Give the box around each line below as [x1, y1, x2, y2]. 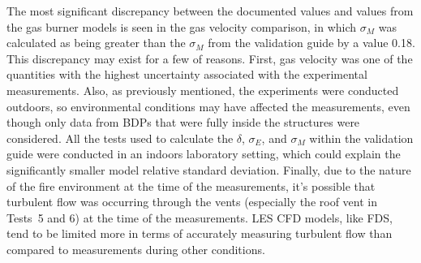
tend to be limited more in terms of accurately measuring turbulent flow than [6, 225, 393, 242]
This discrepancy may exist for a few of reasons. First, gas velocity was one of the [6, 50, 413, 67]
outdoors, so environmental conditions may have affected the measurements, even [6, 97, 410, 114]
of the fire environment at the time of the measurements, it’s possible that [6, 177, 376, 194]
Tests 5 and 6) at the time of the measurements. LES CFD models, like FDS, [6, 209, 393, 226]
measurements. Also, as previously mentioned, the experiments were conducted [6, 81, 399, 98]
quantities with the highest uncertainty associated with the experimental [6, 66, 367, 83]
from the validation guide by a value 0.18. [208, 34, 415, 51]
